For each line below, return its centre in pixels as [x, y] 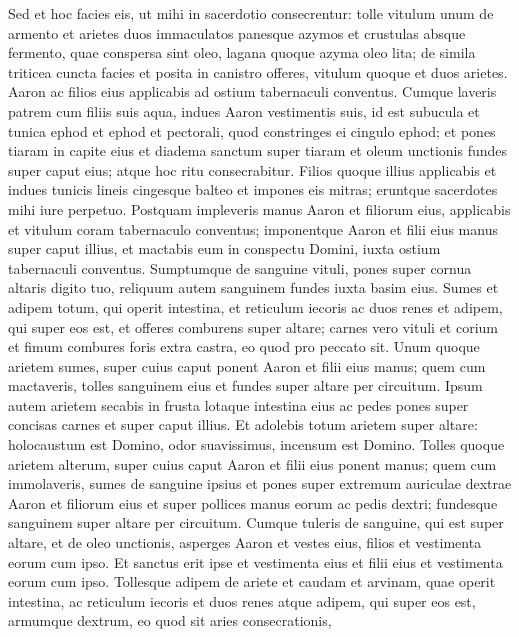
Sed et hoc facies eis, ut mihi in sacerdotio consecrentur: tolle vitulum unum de [251, 13]
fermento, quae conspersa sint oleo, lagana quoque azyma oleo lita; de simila [242, 52]
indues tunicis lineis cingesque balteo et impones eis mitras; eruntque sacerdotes [253, 189]
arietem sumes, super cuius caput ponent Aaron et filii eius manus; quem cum [247, 365]
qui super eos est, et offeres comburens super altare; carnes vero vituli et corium [253, 326]
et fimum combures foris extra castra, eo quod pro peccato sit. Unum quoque [244, 346]
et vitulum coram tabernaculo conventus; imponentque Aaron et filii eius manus [253, 228]
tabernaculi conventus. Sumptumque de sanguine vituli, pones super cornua [240, 267]
